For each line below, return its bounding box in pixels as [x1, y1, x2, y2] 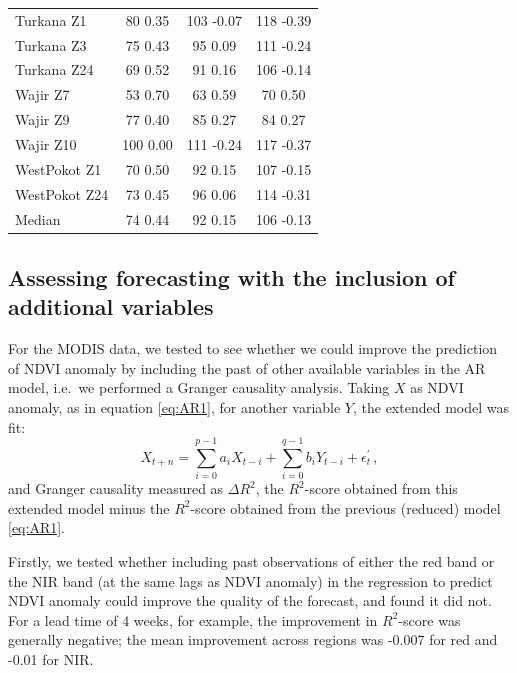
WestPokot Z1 [15, 158, 102, 179]
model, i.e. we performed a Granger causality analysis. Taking [8, 377, 390, 398]
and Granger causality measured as [8, 478, 224, 499]
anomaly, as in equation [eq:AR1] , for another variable [8, 396, 341, 417]
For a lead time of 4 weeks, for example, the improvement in [8, 609, 378, 630]
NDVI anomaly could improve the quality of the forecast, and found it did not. [8, 590, 492, 611]
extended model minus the [8, 497, 170, 518]
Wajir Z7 [15, 84, 70, 105]
